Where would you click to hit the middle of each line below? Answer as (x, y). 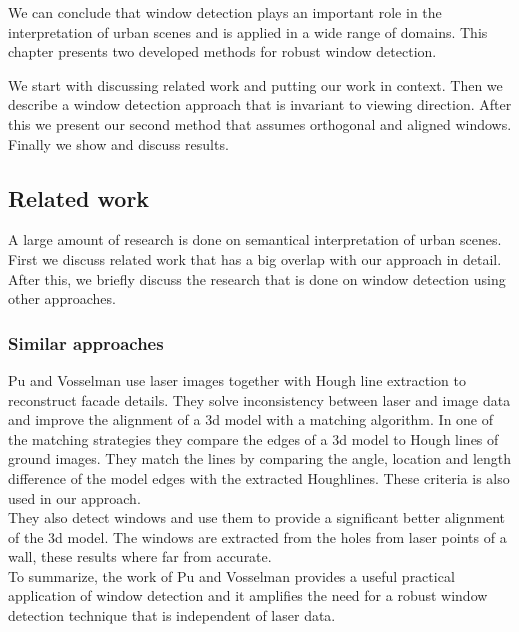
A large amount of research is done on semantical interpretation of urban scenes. (255, 239)
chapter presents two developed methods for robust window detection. (222, 51)
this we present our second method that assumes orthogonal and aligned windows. (260, 123)
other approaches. (62, 298)
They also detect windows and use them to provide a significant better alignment (256, 517)
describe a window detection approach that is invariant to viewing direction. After (260, 104)
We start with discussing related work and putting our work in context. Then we (255, 84)
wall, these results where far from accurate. (140, 556)
